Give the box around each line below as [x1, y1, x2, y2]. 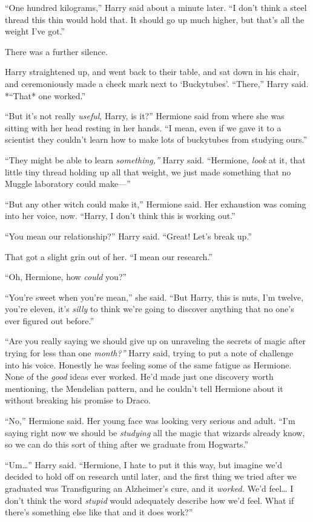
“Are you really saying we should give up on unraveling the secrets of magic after [5, 334, 306, 347]
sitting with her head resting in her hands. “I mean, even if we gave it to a [5, 121, 282, 134]
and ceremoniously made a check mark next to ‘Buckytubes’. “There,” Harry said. [5, 77, 309, 90]
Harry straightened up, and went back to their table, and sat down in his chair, [5, 65, 300, 78]
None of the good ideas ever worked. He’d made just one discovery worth [5, 370, 274, 383]
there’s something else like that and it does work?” [5, 506, 193, 518]
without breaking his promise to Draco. [5, 394, 151, 406]
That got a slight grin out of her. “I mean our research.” [5, 250, 213, 263]
